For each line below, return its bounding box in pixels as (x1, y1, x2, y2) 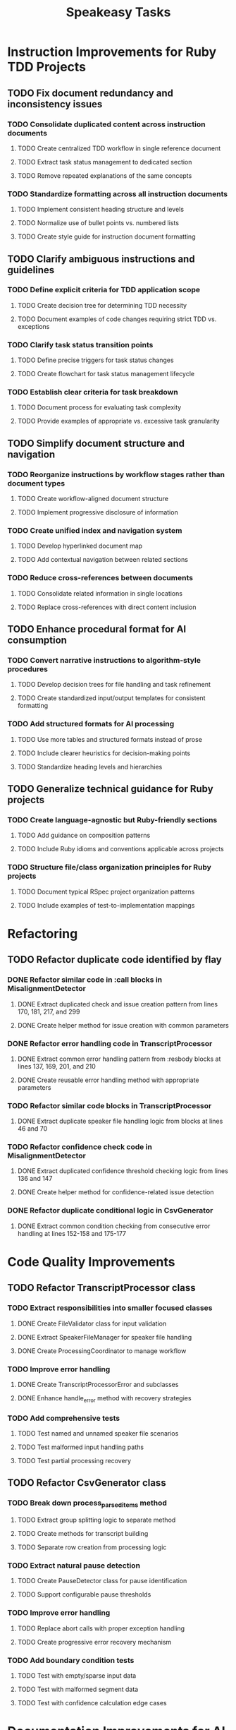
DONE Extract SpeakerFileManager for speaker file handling (17, 1333, 192, 1341)
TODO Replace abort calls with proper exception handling (17, 1624, 185, 1633)
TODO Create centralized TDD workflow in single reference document (17, 144, 221, 152)
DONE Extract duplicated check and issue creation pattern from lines (17, 999, 218, 1008)
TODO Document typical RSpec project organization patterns (17, 887, 195, 896)
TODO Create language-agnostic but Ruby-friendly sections (7, 815, 218, 825)
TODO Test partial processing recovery (17, 1457, 132, 1465)
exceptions (17, 322, 50, 330)
